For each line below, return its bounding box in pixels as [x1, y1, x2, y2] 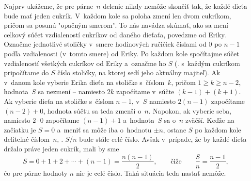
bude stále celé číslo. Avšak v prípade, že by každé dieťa [79, 134, 247, 144]
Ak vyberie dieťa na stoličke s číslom [4, 96, 114, 106]
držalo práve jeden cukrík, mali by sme [4, 143, 119, 153]
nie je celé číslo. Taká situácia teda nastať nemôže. [76, 167, 226, 178]
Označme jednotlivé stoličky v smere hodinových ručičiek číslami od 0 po [4, 39, 222, 49]
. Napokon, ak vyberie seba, [148, 105, 232, 115]
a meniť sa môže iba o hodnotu [57, 124, 152, 134]
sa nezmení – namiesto [38, 86, 105, 97]
